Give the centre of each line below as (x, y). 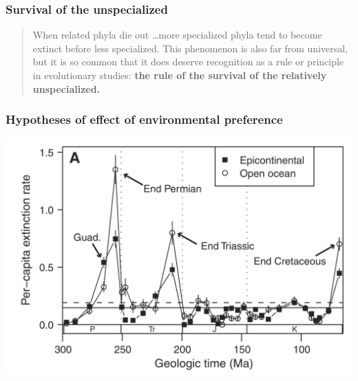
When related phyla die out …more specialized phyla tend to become (177, 35)
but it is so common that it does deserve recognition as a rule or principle (188, 62)
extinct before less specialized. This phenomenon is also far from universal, (190, 48)
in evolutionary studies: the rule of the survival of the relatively (180, 75)
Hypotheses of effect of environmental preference (144, 119)
